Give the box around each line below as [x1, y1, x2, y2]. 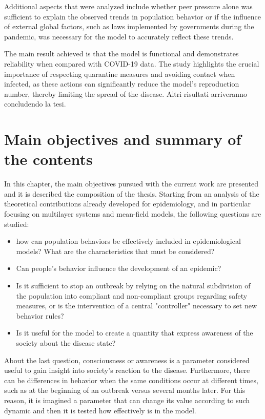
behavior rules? [16, 310, 64, 321]
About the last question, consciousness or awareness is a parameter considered [4, 354, 250, 365]
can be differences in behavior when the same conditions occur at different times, [4, 374, 258, 385]
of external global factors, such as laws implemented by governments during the [4, 21, 254, 32]
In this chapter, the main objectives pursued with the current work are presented [4, 178, 259, 189]
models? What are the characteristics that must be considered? [16, 245, 215, 256]
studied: [4, 218, 29, 229]
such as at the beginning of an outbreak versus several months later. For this [4, 385, 246, 395]
